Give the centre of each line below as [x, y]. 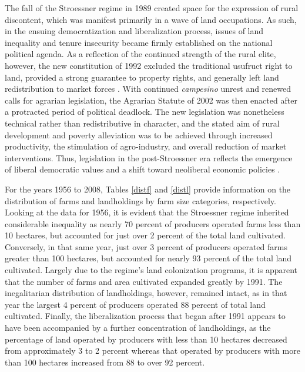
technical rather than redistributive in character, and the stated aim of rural [142, 123]
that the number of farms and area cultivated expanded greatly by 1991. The [144, 281]
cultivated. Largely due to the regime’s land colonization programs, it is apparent [151, 270]
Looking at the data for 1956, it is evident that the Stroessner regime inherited [147, 212]
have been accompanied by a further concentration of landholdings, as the [138, 328]
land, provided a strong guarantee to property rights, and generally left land [142, 77]
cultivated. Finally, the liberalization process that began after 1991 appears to [145, 316]
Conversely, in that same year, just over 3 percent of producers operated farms [146, 246]
